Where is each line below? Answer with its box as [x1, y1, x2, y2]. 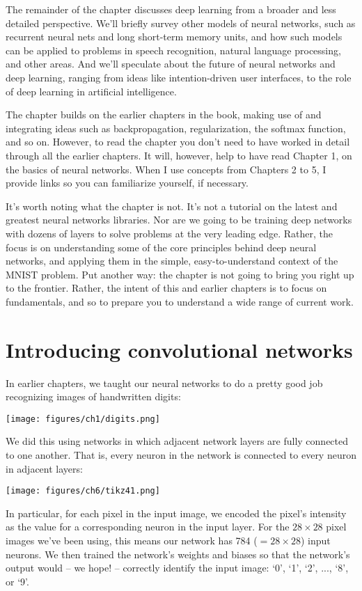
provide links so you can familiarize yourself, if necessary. [6, 175, 249, 190]
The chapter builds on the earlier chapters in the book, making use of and [6, 107, 322, 122]
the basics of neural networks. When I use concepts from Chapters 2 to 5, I [6, 161, 326, 176]
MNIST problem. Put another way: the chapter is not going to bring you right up [6, 267, 354, 281]
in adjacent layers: [6, 461, 83, 475]
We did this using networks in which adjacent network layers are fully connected [6, 434, 349, 448]
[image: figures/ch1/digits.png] [6, 413, 160, 424]
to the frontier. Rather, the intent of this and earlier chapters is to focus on [6, 281, 327, 295]
